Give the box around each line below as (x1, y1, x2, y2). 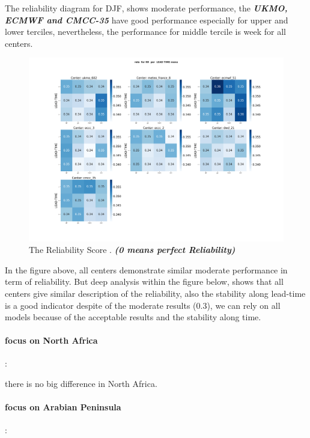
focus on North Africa (5, 334, 98, 347)
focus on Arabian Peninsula (5, 401, 121, 413)
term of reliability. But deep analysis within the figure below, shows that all (5, 275, 284, 288)
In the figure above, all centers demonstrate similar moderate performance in (5, 263, 288, 276)
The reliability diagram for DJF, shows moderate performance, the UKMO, (5, 2, 288, 14)
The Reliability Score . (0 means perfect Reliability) (29, 243, 236, 256)
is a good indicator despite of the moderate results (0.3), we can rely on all (5, 299, 281, 311)
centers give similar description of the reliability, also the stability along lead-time (5, 287, 306, 299)
